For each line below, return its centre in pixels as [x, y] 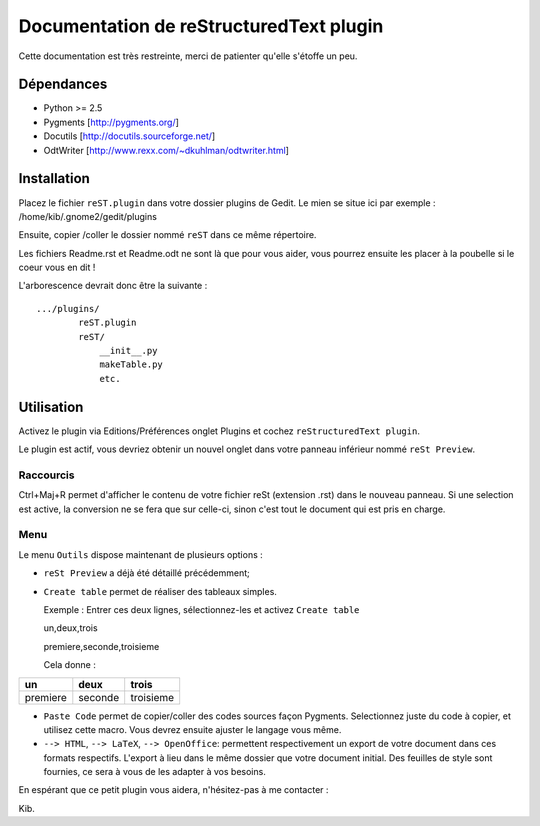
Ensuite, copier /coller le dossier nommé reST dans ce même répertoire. [167, 235]
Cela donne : [70, 665]
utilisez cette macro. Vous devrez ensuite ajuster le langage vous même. [192, 729]
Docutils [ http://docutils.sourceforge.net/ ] [129, 136]
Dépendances [63, 84]
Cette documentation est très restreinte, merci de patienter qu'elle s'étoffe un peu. [188, 56]
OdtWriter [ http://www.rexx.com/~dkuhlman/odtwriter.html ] [166, 150]
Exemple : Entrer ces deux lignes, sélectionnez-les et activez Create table [201, 609]
